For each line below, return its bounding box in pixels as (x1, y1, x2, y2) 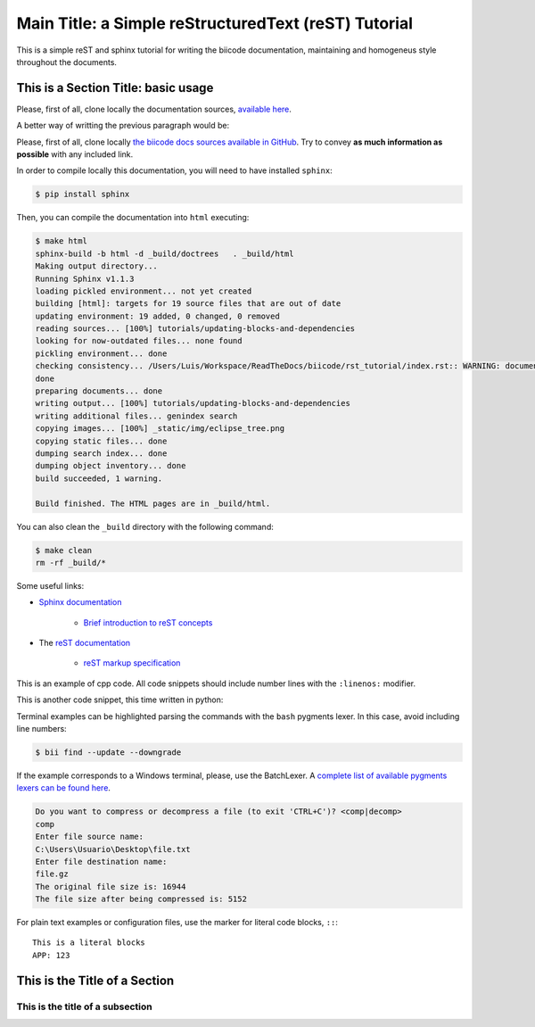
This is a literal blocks (32, 938, 146, 948)
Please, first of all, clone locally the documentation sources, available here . (16, 104, 292, 114)
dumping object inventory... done (35, 460, 186, 471)
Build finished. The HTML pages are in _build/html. (35, 498, 271, 509)
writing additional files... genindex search (35, 410, 238, 421)
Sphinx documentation (38, 597, 122, 608)
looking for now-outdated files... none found (35, 335, 243, 346)
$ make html (35, 236, 88, 246)
